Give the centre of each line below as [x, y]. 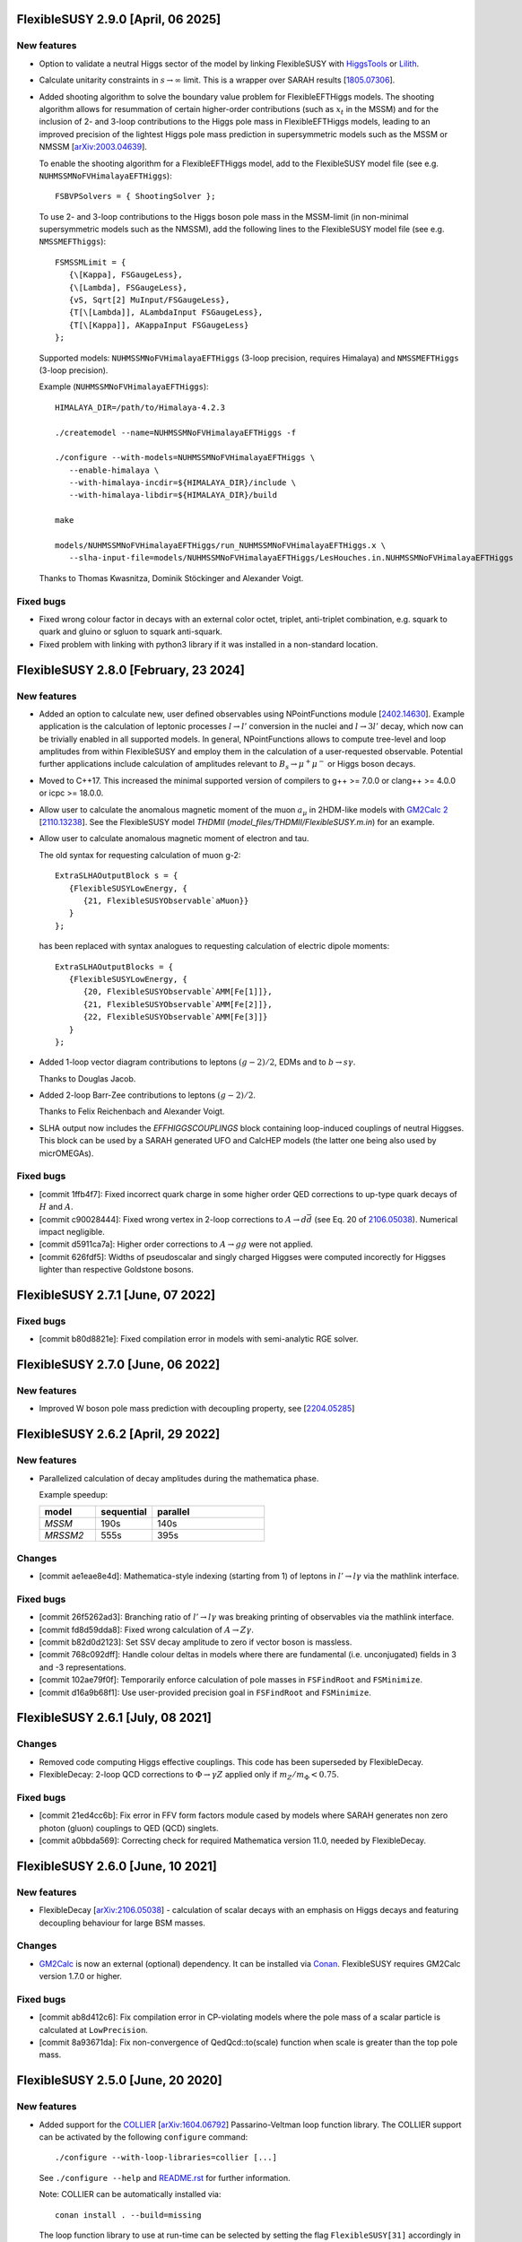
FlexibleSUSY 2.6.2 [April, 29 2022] [118, 1434]
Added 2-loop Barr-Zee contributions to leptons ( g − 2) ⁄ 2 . [147, 1095]
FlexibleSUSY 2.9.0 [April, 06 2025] [119, 19]
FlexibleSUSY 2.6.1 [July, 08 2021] [114, 1718]
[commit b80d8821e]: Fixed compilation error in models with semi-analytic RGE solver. [199, 1339]
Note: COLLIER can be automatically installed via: [130, 2194]
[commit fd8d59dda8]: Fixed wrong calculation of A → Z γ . [147, 1629]
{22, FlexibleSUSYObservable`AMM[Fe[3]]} [175, 1017]
